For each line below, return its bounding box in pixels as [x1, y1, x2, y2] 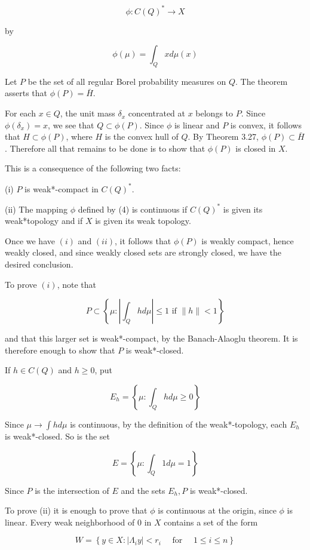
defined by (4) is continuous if [78, 202, 188, 215]
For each [5, 107, 36, 119]
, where [66, 130, 93, 143]
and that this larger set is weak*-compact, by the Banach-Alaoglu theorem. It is [5, 332, 298, 345]
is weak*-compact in [24, 182, 99, 195]
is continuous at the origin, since [158, 504, 277, 517]
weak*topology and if [5, 214, 83, 227]
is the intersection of [35, 484, 109, 496]
